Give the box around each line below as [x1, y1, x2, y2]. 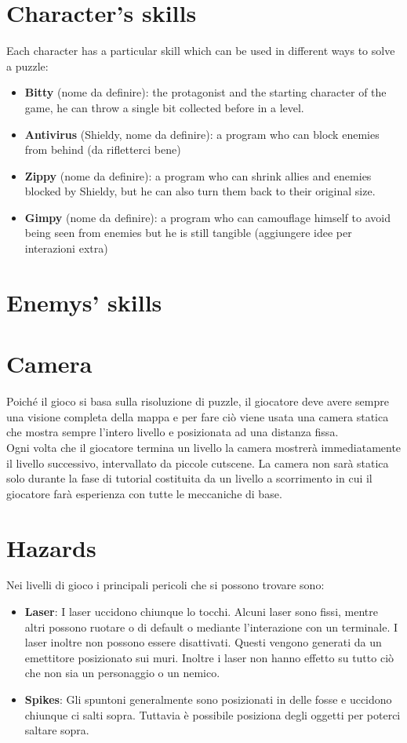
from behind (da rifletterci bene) [24, 141, 181, 158]
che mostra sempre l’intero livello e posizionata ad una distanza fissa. [6, 424, 339, 440]
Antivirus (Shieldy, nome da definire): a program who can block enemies [24, 126, 380, 142]
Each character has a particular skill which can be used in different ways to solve [6, 42, 395, 59]
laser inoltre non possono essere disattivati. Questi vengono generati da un [24, 634, 382, 650]
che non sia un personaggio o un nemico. [24, 665, 220, 681]
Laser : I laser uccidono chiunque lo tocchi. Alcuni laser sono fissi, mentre [24, 603, 378, 620]
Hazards [6, 531, 96, 563]
